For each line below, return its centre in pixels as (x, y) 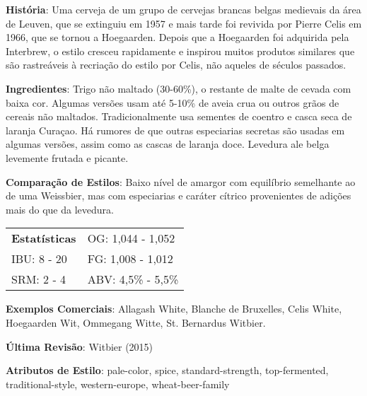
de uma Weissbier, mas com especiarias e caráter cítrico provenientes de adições (179, 196)
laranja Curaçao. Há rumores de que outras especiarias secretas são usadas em (175, 130)
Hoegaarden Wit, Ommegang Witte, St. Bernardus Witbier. (136, 322)
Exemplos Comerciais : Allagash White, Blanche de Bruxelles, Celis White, (174, 309)
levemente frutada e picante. (67, 157)
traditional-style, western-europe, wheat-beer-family (118, 384)
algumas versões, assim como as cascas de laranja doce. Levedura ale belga (168, 144)
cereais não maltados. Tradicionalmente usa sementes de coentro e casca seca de (179, 116)
